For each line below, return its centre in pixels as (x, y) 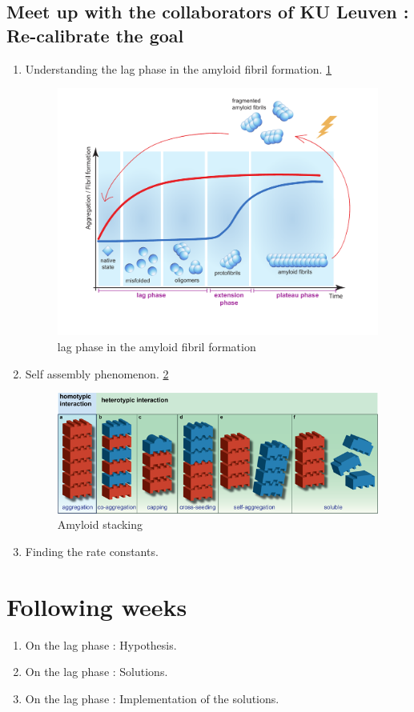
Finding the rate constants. (92, 551)
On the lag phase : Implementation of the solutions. (152, 698)
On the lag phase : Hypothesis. (101, 644)
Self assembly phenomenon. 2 (97, 373)
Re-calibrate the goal (95, 35)
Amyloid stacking (100, 524)
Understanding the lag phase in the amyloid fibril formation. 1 (179, 68)
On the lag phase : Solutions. (96, 672)
